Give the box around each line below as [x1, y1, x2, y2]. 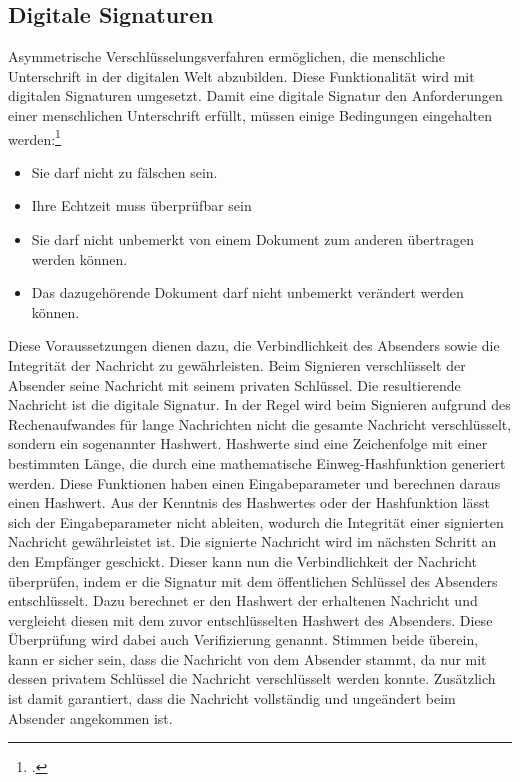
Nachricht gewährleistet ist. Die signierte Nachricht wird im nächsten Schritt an [8, 531, 497, 552]
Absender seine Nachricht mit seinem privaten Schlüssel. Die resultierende [8, 374, 461, 395]
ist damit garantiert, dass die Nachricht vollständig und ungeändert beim [8, 688, 456, 709]
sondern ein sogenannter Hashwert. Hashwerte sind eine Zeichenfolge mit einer [8, 433, 488, 454]
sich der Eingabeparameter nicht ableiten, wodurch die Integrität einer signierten [8, 511, 504, 532]
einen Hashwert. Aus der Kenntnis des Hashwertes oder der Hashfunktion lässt [8, 492, 490, 513]
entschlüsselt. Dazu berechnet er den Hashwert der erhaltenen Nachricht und [8, 590, 478, 611]
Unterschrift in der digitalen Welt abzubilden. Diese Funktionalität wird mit [8, 65, 475, 86]
